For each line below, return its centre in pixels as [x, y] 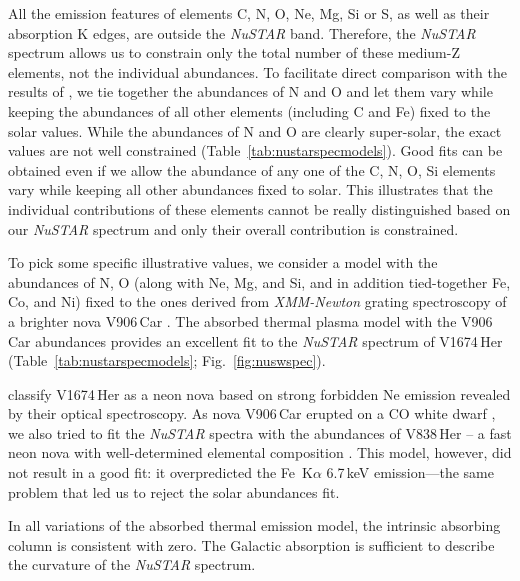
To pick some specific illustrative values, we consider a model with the [223, 262]
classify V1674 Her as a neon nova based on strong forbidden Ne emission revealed [259, 393]
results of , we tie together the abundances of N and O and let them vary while [250, 91]
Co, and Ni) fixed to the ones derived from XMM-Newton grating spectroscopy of [257, 301]
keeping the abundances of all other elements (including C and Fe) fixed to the [249, 110]
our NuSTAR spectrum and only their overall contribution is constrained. [233, 228]
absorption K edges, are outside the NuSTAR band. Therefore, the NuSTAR [242, 32]
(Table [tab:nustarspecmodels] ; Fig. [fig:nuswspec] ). [167, 360]
